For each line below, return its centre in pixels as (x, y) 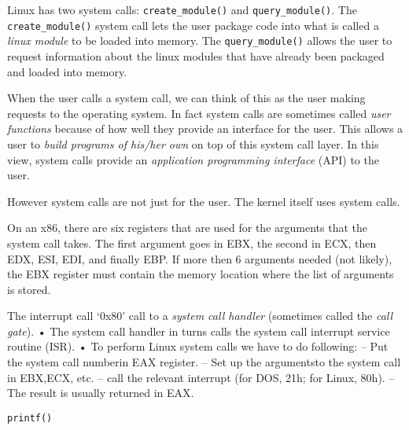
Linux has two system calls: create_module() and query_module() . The (182, 9)
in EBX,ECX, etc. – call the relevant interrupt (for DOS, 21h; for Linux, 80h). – (201, 377)
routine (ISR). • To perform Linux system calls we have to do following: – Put (198, 346)
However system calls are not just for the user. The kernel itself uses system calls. (204, 201)
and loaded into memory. (67, 71)
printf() (30, 418)
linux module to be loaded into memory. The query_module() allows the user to (200, 40)
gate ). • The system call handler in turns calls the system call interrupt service (199, 331)
